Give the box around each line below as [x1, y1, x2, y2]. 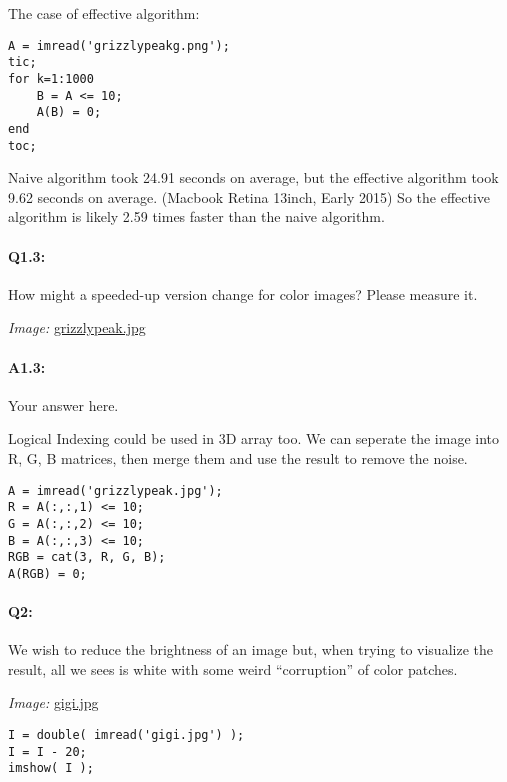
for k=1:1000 [8, 71, 94, 86]
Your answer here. [8, 394, 119, 415]
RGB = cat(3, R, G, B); [8, 550, 166, 565]
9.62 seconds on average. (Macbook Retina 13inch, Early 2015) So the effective [8, 186, 491, 207]
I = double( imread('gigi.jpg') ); [8, 728, 245, 743]
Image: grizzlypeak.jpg [8, 317, 146, 338]
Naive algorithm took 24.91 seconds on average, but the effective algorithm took [8, 167, 499, 188]
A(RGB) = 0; [8, 566, 87, 581]
